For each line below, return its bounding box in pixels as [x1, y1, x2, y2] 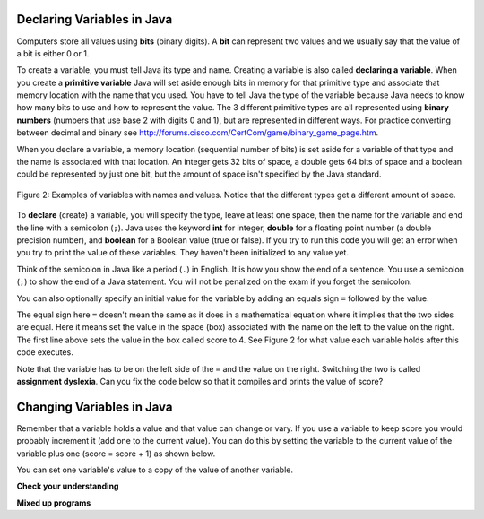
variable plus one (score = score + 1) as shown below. [16, 448, 216, 459]
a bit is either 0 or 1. [16, 48, 90, 58]
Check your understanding [16, 480, 119, 492]
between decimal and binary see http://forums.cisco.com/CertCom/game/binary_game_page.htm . [16, 127, 379, 138]
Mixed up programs [16, 497, 91, 508]
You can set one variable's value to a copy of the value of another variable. [16, 464, 293, 475]
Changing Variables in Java [16, 399, 173, 414]
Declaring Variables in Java [16, 12, 173, 27]
